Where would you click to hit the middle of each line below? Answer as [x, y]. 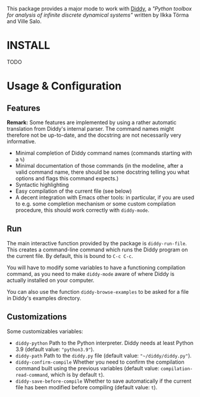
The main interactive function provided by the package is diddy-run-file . [97, 243]
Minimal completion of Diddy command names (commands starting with [104, 153]
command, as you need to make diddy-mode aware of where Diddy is [91, 273]
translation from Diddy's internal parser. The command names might [90, 128]
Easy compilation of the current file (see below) [74, 191]
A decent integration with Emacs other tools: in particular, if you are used [105, 197]
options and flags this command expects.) [67, 178]
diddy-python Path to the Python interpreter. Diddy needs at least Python [104, 343]
